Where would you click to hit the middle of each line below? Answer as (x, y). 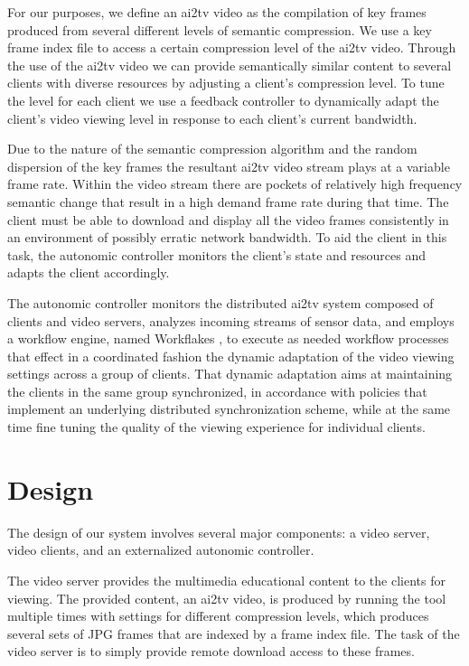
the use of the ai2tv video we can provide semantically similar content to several (230, 65)
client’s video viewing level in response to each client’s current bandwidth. (212, 118)
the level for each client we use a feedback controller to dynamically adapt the (223, 100)
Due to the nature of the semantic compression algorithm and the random (212, 149)
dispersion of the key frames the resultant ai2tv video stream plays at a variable (229, 166)
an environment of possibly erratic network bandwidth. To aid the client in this (227, 237)
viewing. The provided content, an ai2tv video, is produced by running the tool (227, 598)
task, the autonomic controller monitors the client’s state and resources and (217, 254)
